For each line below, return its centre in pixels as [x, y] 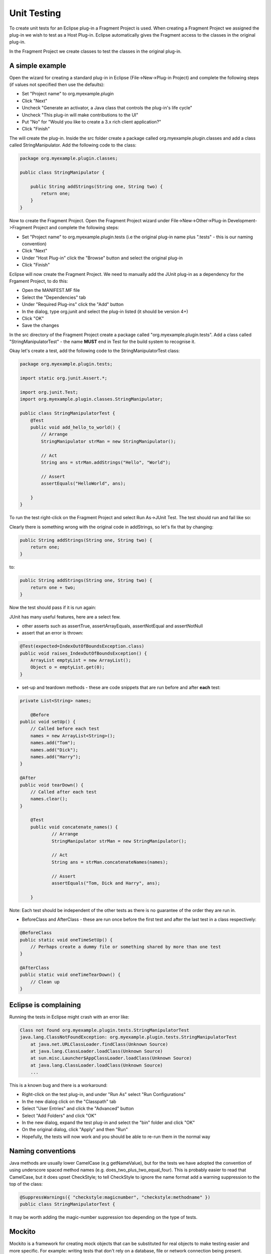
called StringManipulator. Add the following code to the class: [73, 145]
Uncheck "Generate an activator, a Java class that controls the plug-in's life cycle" [107, 108]
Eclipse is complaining [45, 1005]
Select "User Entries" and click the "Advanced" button [78, 1109]
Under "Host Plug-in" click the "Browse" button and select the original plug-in [102, 258]
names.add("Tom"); [53, 743]
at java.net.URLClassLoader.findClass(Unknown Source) [99, 1044]
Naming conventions [43, 1151]
